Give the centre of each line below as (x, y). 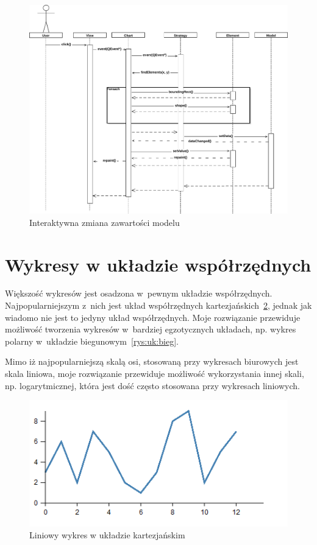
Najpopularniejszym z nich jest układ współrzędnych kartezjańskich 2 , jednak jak (158, 305)
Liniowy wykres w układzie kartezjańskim (107, 535)
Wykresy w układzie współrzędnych (158, 264)
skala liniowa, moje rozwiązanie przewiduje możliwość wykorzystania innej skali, (155, 374)
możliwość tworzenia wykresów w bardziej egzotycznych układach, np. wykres (151, 329)
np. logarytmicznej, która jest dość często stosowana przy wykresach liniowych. (152, 385)
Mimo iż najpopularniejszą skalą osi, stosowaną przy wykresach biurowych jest (152, 361)
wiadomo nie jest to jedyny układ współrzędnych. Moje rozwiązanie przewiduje (153, 317)
